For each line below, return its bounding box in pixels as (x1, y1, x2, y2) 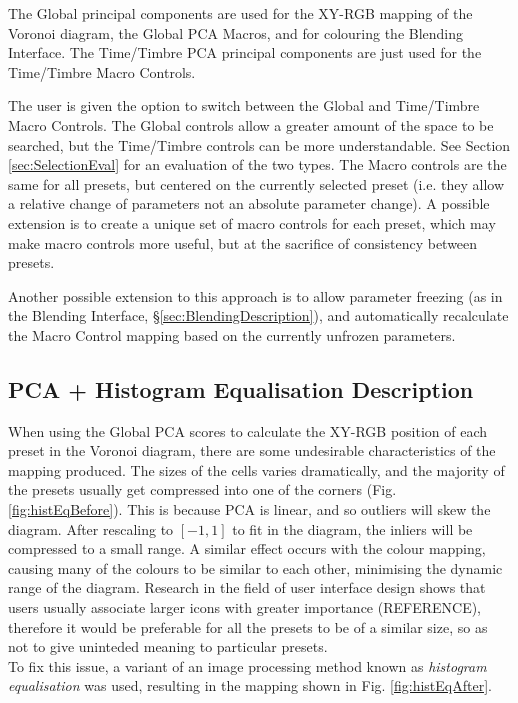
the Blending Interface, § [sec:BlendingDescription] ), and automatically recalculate (8, 305, 509, 326)
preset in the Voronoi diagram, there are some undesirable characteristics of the (8, 440, 496, 461)
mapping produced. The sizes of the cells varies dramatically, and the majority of (8, 459, 505, 480)
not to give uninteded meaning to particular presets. (8, 636, 328, 657)
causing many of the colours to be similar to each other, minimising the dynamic (8, 557, 503, 578)
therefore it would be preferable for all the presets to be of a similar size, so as (8, 616, 488, 637)
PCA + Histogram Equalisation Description (8, 373, 474, 404)
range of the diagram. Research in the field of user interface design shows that (8, 577, 486, 598)
